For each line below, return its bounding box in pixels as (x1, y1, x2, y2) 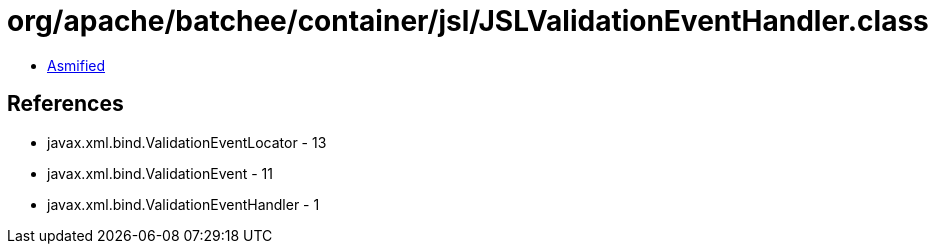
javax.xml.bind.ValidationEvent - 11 (47, 164, 273, 182)
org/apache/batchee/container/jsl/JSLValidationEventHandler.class (7, 4, 929, 38)
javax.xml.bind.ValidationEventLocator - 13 (47, 133, 327, 151)
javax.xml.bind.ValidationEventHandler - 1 (47, 195, 320, 213)
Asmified (47, 56, 106, 74)
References (7, 91, 124, 117)
